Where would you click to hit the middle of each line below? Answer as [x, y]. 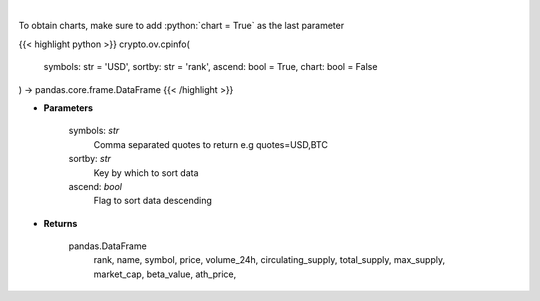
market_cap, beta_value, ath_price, [165, 274]
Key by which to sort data [146, 172]
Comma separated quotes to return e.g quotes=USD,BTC [211, 144]
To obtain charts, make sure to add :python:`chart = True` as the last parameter [181, 26]
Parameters [68, 107]
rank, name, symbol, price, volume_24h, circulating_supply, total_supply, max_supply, [269, 260]
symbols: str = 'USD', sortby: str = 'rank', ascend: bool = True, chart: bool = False [210, 67]
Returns [60, 223]
